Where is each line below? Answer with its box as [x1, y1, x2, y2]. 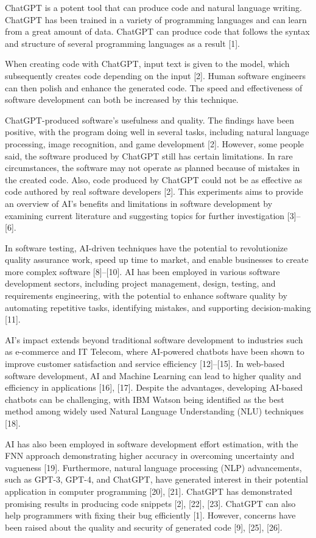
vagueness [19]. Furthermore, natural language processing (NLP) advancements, [5, 461, 302, 473]
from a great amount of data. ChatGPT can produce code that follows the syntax [5, 25, 310, 38]
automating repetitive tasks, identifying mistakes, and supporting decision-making [5, 301, 311, 313]
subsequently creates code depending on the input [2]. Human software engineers [5, 69, 306, 82]
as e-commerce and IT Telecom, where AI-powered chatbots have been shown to [5, 345, 304, 358]
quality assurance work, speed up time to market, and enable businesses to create [5, 253, 309, 266]
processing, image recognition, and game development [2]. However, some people [5, 137, 304, 150]
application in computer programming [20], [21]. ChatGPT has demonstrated [5, 484, 292, 497]
